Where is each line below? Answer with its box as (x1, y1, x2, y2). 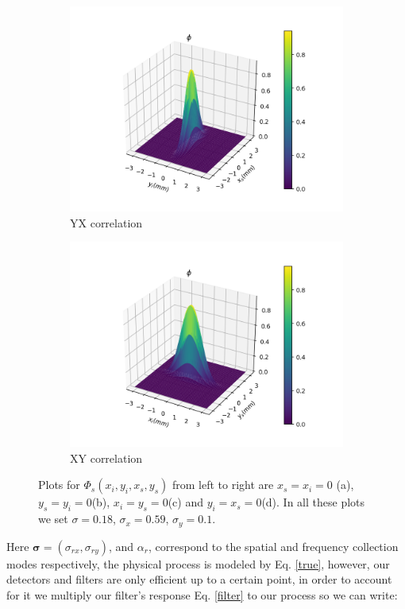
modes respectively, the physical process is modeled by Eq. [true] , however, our (6, 555, 390, 572)
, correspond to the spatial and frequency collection (148, 537, 399, 554)
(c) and (168, 494, 203, 510)
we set (38, 510, 68, 527)
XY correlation (70, 449, 143, 466)
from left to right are (172, 476, 274, 493)
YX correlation (70, 214, 143, 231)
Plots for (38, 476, 80, 493)
